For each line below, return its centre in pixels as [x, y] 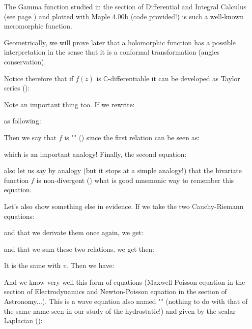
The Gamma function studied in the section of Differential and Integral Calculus [125, 6]
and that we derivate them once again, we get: [74, 232]
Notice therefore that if [39, 78]
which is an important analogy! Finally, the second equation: [95, 154]
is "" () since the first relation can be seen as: [132, 137]
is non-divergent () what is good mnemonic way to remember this [135, 180]
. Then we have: [90, 265]
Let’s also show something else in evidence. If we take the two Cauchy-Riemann [124, 206]
